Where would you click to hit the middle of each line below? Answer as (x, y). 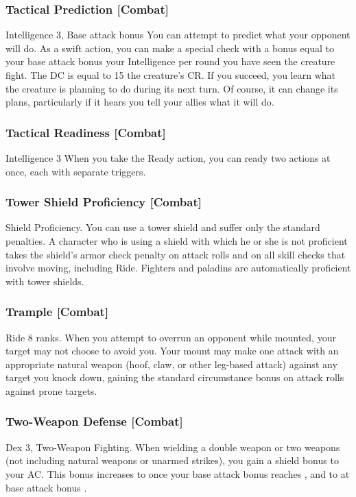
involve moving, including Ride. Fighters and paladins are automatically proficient (178, 268)
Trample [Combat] (57, 312)
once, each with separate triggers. (76, 171)
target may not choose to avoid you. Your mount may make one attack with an (172, 351)
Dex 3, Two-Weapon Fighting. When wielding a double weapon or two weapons (173, 447)
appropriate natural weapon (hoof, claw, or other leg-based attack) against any (171, 364)
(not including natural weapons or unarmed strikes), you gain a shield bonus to (172, 460)
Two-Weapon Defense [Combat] (94, 421)
